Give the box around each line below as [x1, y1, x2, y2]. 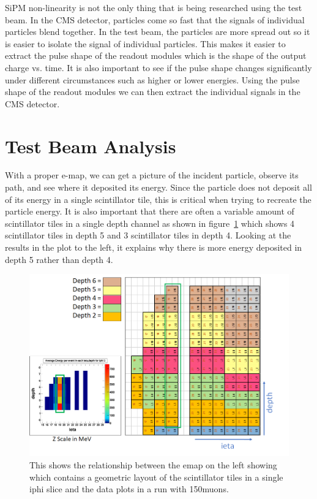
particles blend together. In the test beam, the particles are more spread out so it [5, 25, 310, 38]
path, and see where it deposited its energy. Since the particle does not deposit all [5, 181, 312, 194]
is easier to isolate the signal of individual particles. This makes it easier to [5, 37, 286, 50]
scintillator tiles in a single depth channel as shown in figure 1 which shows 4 [5, 216, 295, 229]
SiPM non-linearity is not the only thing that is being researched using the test [5, 1, 302, 13]
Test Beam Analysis [5, 133, 176, 158]
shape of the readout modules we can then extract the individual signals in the [5, 85, 300, 98]
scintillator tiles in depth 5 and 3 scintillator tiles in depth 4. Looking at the [5, 229, 291, 242]
